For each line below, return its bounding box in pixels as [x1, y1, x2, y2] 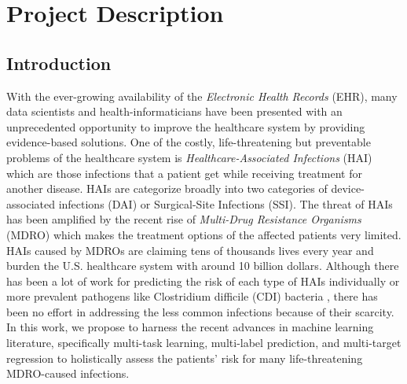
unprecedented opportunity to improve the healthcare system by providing [6, 118, 365, 135]
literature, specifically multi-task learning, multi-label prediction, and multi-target [6, 334, 401, 351]
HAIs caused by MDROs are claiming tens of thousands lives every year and [6, 242, 374, 258]
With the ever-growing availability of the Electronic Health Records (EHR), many [6, 87, 398, 104]
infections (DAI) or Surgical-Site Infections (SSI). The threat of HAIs [58, 195, 393, 212]
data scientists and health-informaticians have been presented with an [6, 103, 343, 120]
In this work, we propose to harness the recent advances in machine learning [6, 319, 374, 335]
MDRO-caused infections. [6, 365, 130, 382]
